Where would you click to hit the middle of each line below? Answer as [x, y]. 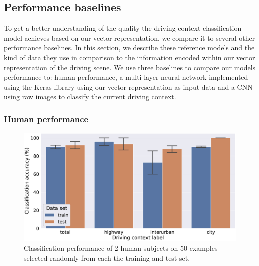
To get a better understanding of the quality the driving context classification [123, 28]
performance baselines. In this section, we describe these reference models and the [129, 48]
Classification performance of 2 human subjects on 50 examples [121, 248]
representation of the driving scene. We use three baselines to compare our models [130, 67]
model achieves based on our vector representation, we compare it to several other [129, 38]
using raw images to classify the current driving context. [90, 97]
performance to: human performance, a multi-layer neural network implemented [126, 77]
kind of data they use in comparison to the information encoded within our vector [129, 57]
